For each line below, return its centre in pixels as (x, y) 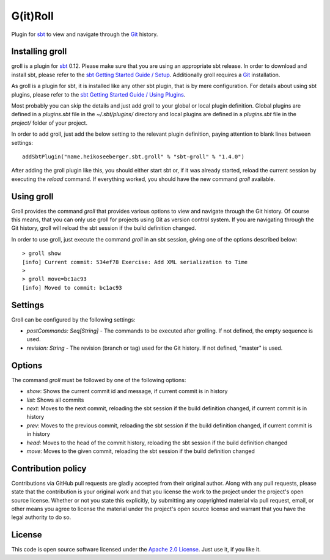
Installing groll (39, 52)
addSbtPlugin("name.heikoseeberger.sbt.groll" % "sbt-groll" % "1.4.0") (133, 157)
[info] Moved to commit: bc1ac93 (72, 288)
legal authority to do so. (41, 517)
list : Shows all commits (55, 400)
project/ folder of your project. (50, 123)
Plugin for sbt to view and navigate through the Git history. (85, 34)
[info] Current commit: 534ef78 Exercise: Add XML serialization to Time (135, 262)
